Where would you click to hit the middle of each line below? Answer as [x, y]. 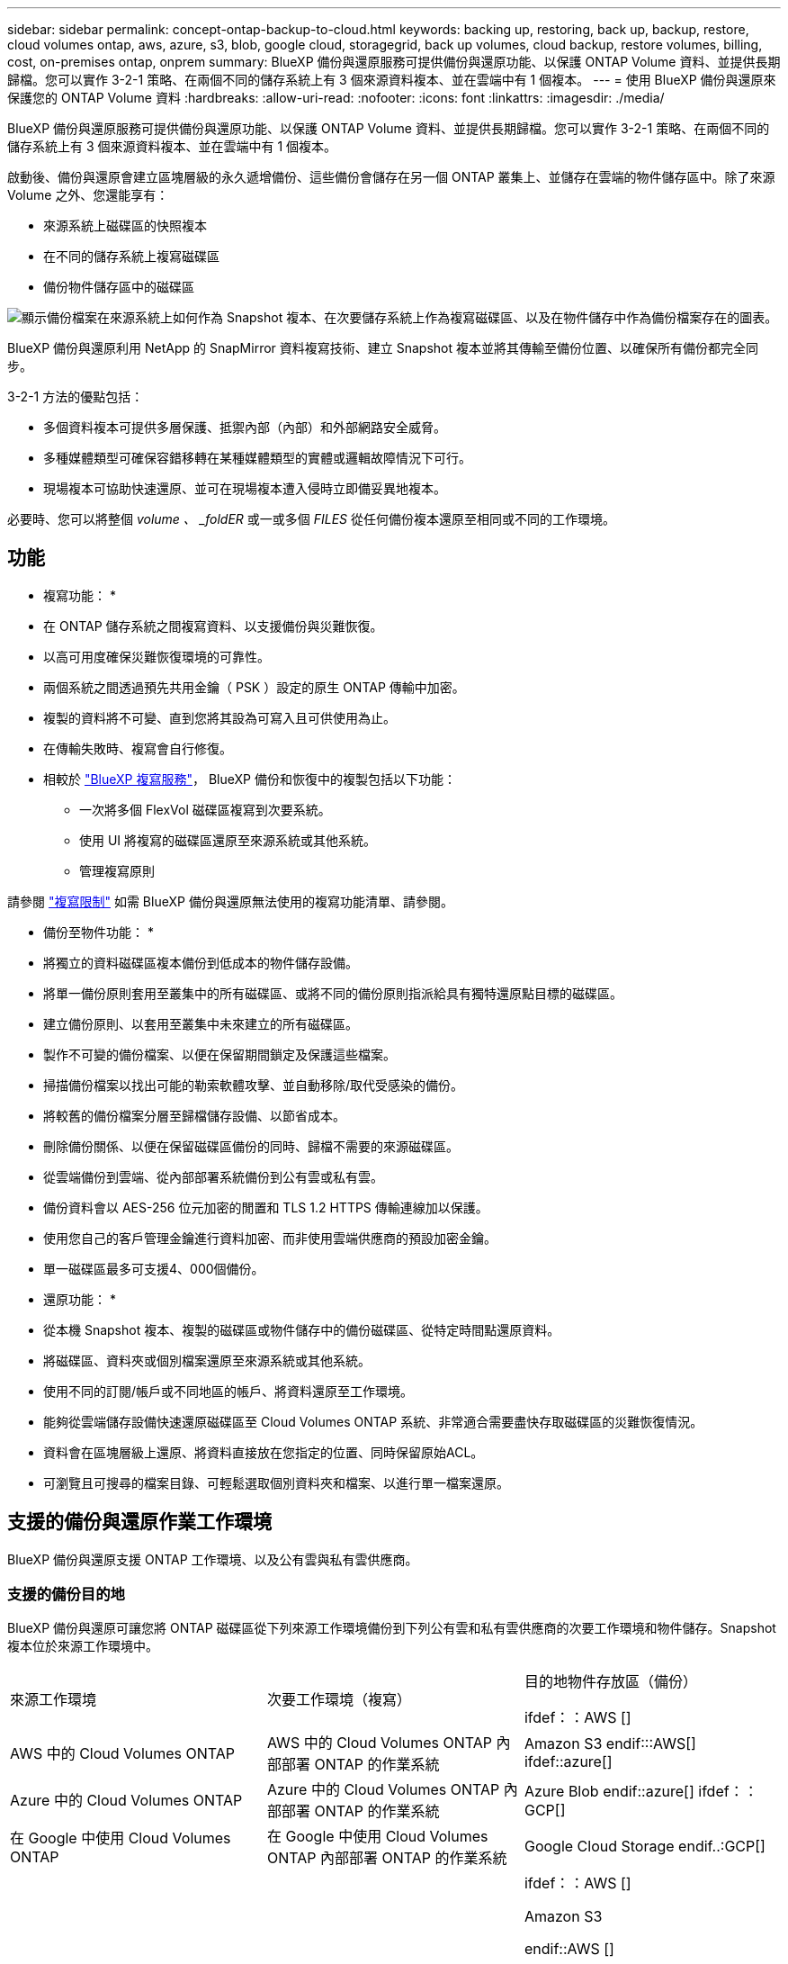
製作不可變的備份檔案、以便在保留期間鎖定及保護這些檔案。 [219, 1054]
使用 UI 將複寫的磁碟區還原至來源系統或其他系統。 [228, 840]
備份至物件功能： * [98, 932]
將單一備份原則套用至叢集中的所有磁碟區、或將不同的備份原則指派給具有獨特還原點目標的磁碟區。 [333, 993]
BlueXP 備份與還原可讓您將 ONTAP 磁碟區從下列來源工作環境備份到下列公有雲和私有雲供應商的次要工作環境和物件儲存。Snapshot [392, 1628]
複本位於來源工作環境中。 [83, 1646]
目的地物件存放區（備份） [610, 1682]
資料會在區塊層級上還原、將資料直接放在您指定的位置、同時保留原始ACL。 [264, 1452]
